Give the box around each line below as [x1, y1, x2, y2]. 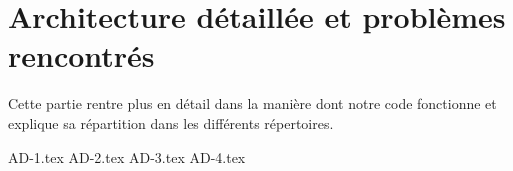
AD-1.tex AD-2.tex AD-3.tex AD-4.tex [8, 146, 246, 167]
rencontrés [8, 35, 155, 76]
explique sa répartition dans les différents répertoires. [8, 112, 334, 133]
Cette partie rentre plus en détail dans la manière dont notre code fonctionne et [8, 93, 497, 114]
